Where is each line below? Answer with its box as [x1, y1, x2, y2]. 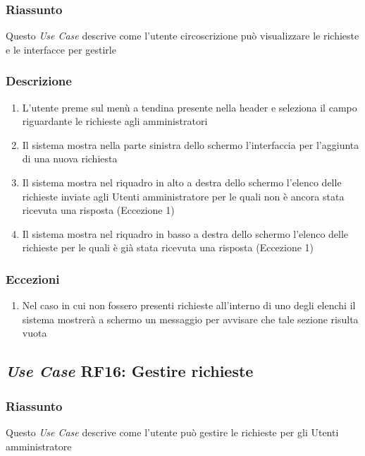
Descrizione [6, 72, 72, 90]
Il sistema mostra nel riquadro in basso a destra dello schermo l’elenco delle [22, 226, 349, 241]
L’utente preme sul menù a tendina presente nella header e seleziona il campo [22, 100, 357, 114]
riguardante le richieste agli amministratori [22, 114, 208, 128]
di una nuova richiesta [22, 151, 118, 166]
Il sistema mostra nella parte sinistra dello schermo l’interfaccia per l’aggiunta [22, 137, 359, 152]
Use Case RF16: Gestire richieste [6, 360, 254, 382]
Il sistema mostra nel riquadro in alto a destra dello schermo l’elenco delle [22, 175, 342, 189]
